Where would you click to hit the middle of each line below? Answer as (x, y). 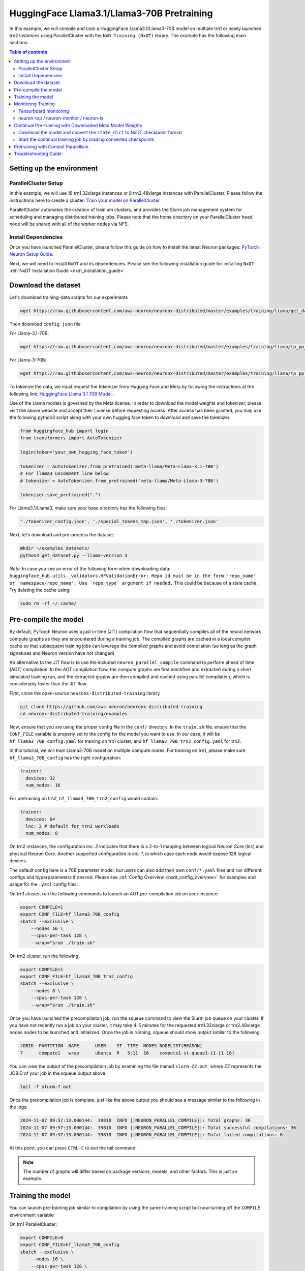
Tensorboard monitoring (44, 111)
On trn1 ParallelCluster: (33, 1224)
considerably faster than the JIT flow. (48, 684)
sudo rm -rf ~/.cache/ (48, 603)
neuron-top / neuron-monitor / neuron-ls (61, 118)
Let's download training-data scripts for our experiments (69, 297)
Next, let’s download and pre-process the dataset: (62, 535)
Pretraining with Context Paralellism (51, 146)
